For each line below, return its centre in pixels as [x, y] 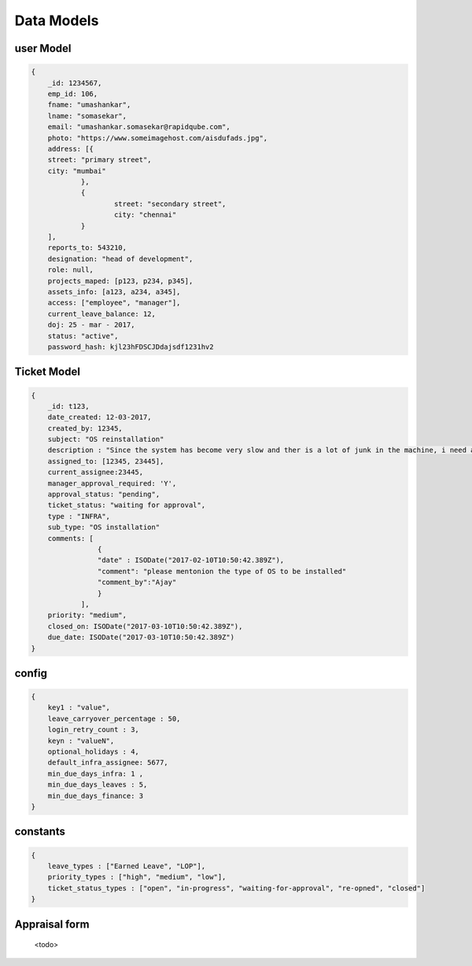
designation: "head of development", [120, 259]
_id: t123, [68, 406]
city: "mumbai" [77, 171]
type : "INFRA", [79, 516]
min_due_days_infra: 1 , [96, 773]
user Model [43, 48]
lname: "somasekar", [87, 116]
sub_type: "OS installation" [104, 527]
